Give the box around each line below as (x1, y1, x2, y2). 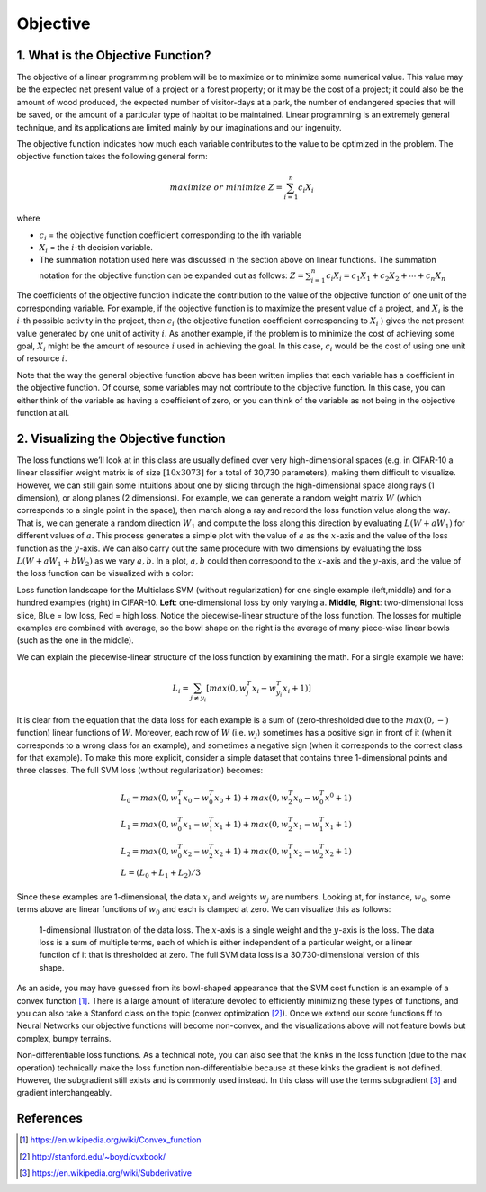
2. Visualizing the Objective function (16, 430, 226, 446)
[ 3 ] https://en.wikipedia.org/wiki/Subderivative (19, 1168, 193, 1178)
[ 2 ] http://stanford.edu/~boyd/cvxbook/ (19, 1151, 166, 1161)
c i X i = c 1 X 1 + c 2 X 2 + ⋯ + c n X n (325, 270, 446, 283)
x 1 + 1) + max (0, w (214, 819, 289, 832)
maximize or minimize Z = (169, 182, 283, 193)
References (16, 1111, 83, 1126)
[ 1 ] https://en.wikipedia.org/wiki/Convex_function (19, 1134, 202, 1145)
